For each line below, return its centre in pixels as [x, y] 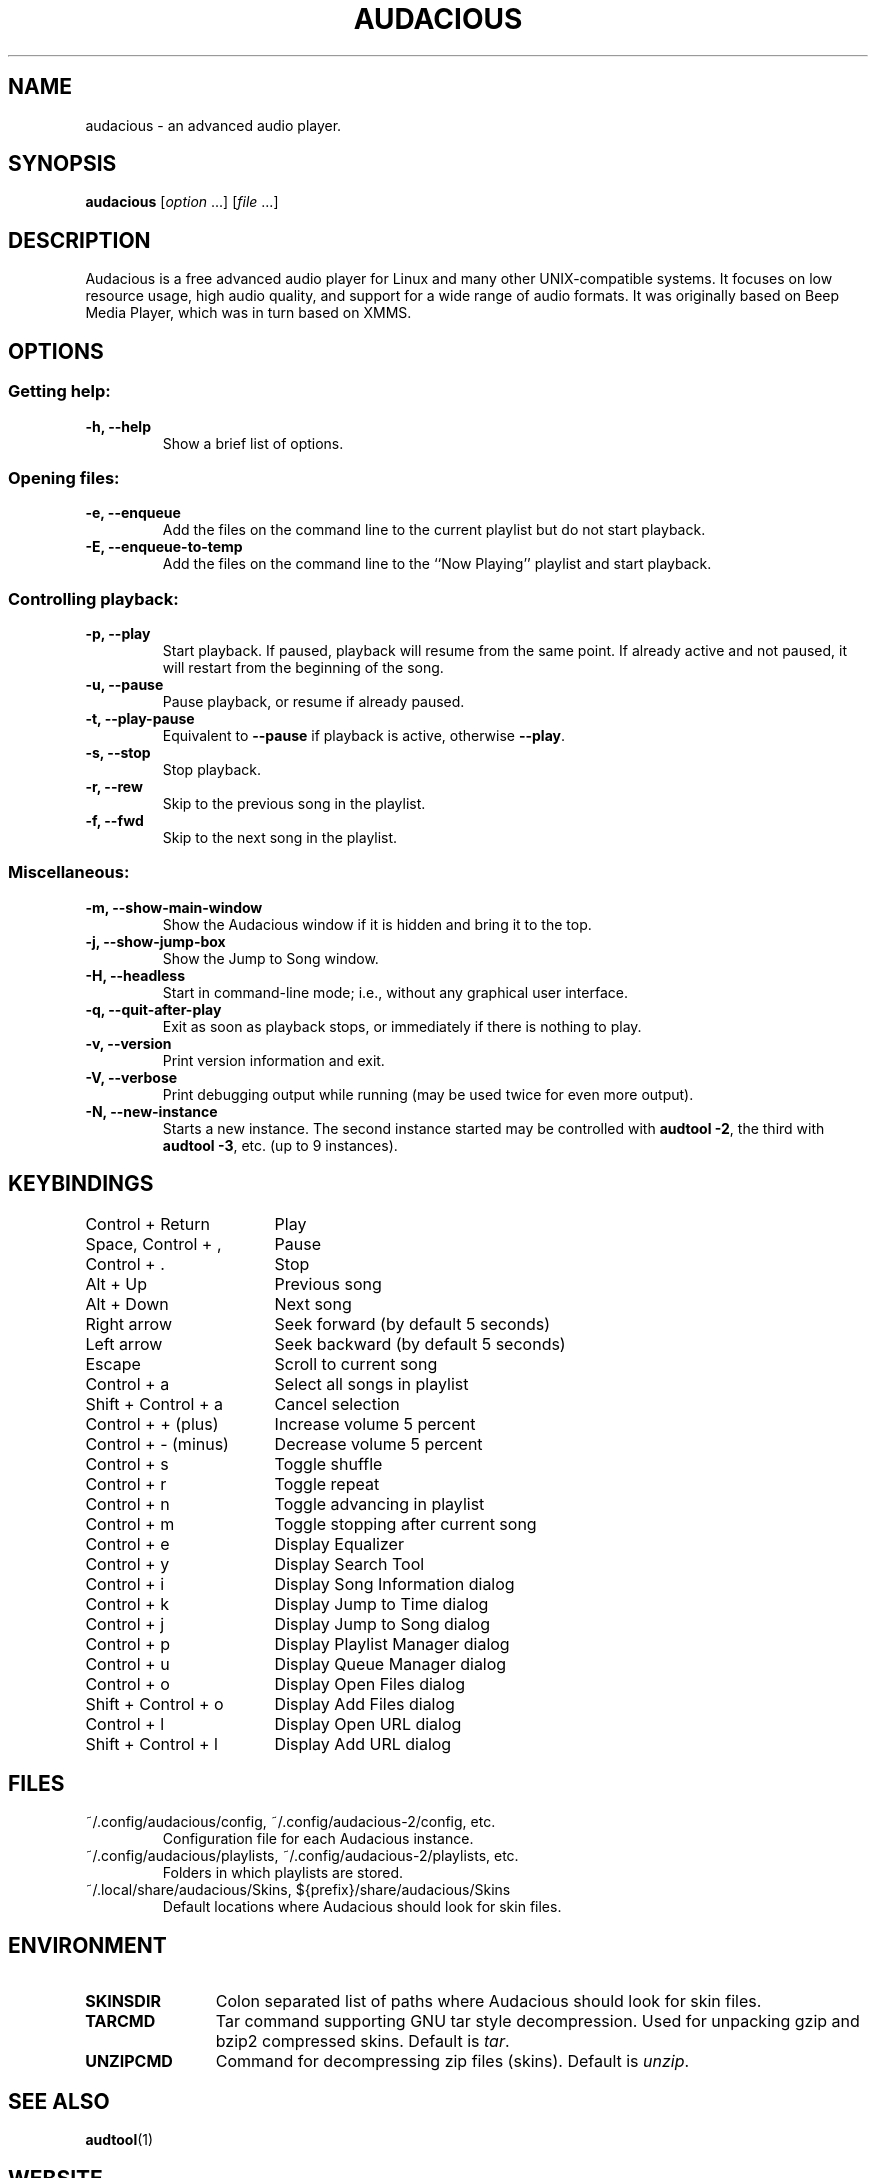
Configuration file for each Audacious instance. [318, 1839]
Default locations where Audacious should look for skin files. [362, 1907]
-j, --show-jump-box [155, 941]
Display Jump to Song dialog [382, 1623]
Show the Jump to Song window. [270, 958]
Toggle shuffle [328, 1463]
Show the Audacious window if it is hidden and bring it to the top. [377, 924]
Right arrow [128, 1323]
